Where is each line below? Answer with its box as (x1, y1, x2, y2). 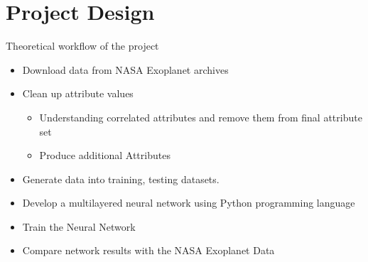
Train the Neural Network (22, 219, 136, 234)
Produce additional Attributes (39, 148, 171, 163)
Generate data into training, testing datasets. (22, 171, 220, 186)
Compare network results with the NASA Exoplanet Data (22, 243, 275, 258)
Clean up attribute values (22, 86, 134, 101)
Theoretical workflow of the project (6, 38, 159, 53)
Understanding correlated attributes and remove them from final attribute (39, 109, 362, 124)
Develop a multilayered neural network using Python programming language (22, 195, 355, 210)
